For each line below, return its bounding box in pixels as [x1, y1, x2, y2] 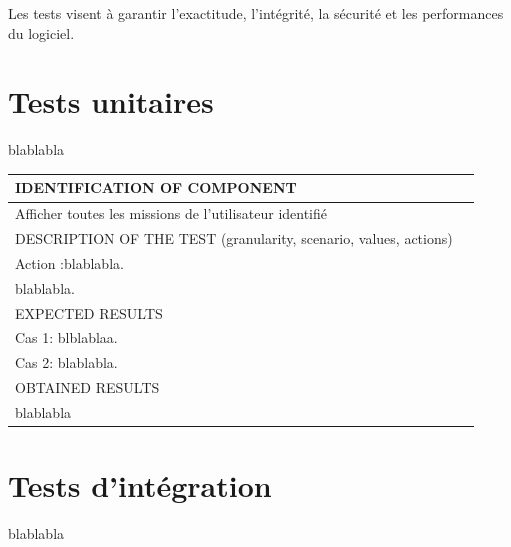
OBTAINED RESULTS [15, 377, 160, 398]
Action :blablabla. [15, 252, 124, 273]
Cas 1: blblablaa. [15, 327, 118, 348]
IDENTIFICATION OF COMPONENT [15, 177, 297, 198]
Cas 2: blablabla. [15, 352, 118, 373]
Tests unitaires [8, 81, 214, 122]
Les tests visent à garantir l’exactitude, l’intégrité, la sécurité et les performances [8, 3, 504, 23]
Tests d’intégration [8, 465, 272, 506]
